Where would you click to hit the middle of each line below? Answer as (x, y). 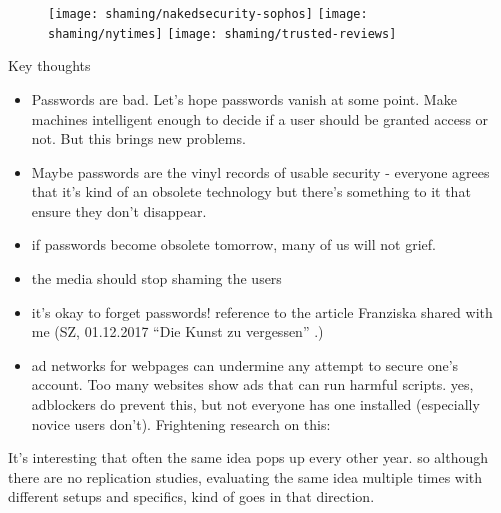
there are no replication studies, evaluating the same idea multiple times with (245, 476)
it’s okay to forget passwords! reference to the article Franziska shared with (262, 311)
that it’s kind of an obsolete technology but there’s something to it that (251, 191)
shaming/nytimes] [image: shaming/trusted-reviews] (222, 33)
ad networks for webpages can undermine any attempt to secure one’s (245, 364)
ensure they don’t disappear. (119, 210)
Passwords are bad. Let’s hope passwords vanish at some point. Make (244, 98)
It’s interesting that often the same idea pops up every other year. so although (248, 457)
